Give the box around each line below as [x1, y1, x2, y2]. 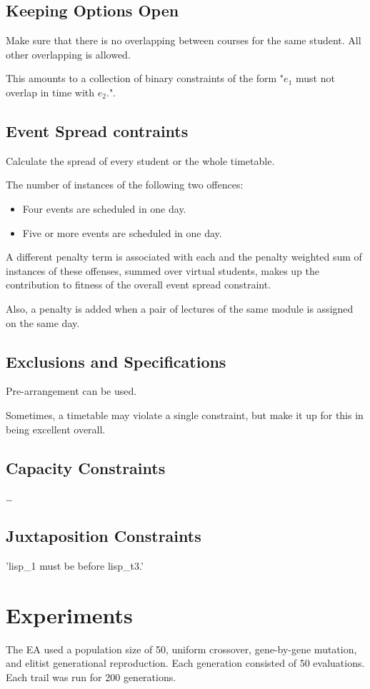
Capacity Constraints [6, 456, 166, 478]
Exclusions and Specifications [6, 350, 226, 372]
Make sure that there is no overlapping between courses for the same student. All [6, 33, 361, 48]
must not [295, 71, 335, 86]
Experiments [6, 600, 133, 629]
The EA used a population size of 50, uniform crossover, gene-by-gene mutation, [6, 641, 357, 656]
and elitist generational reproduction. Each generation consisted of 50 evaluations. [6, 655, 365, 670]
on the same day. [6, 315, 80, 330]
